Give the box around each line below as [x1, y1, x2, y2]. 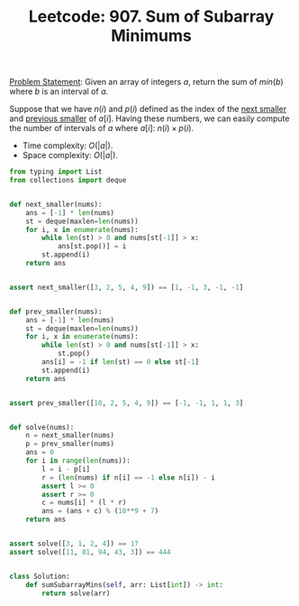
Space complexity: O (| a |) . [22, 150, 119, 161]
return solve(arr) [41, 589, 111, 598]
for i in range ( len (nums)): [25, 456, 131, 466]
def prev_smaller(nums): [9, 307, 103, 316]
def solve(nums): [9, 423, 75, 432]
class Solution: [9, 572, 70, 581]
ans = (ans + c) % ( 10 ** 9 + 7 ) [41, 507, 159, 516]
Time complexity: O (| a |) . [22, 140, 113, 151]
